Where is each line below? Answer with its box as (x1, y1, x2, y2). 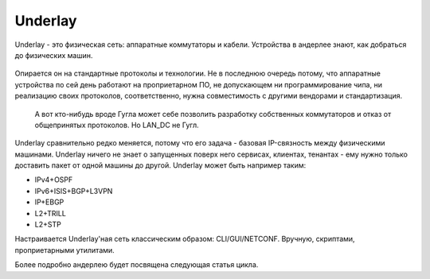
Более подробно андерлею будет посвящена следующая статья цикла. (14, 260, 259, 269)
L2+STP (34, 219, 61, 230)
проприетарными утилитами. (14, 245, 115, 254)
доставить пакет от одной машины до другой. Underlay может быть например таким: (14, 161, 307, 170)
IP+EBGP (34, 197, 64, 207)
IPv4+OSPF (34, 175, 73, 184)
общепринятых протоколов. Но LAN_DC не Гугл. (34, 120, 199, 130)
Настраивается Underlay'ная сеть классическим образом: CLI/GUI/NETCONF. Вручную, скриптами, (14, 234, 355, 244)
